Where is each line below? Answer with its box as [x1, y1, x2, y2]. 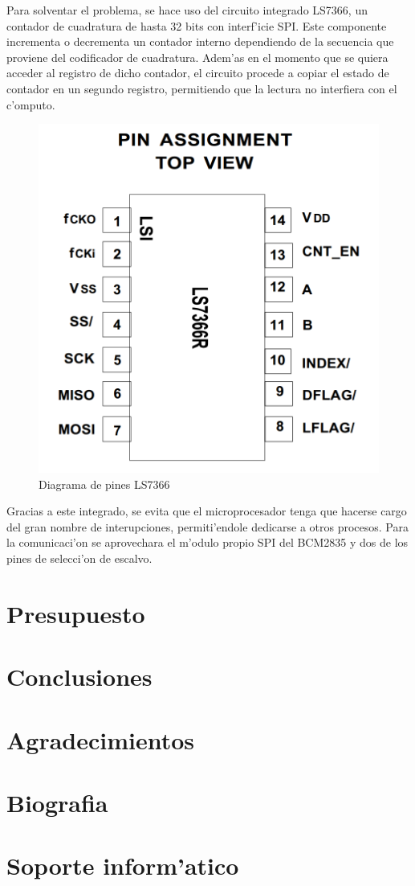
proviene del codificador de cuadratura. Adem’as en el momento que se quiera [6, 48, 389, 65]
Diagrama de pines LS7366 [39, 475, 170, 492]
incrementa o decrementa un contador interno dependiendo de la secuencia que [6, 33, 394, 50]
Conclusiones [6, 660, 153, 693]
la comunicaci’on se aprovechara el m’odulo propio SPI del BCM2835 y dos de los [6, 534, 409, 551]
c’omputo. [6, 96, 55, 113]
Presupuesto [6, 597, 145, 630]
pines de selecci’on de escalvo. [6, 550, 153, 567]
